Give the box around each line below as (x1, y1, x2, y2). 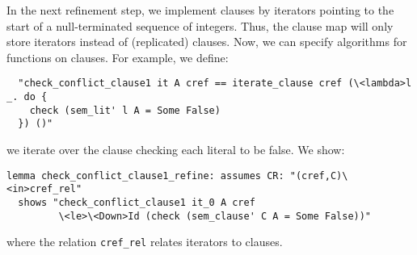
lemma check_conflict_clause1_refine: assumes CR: (6, 169, 284, 182)
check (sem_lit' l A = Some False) (29, 104, 221, 116)
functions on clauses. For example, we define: (6, 48, 229, 65)
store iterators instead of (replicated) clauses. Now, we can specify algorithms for (6, 33, 407, 50)
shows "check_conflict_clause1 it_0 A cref (18, 196, 255, 208)
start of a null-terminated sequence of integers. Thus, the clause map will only (6, 17, 394, 34)
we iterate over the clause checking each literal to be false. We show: (6, 141, 345, 157)
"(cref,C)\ (289, 169, 348, 182)
